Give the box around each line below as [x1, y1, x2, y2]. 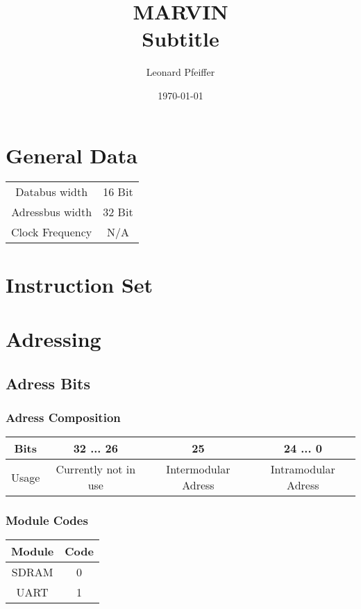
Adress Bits [6, 372, 90, 393]
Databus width [15, 184, 88, 200]
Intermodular [166, 461, 230, 478]
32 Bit [103, 204, 133, 220]
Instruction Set [6, 270, 153, 298]
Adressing [6, 325, 101, 352]
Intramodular [270, 461, 335, 478]
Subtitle [142, 24, 219, 53]
